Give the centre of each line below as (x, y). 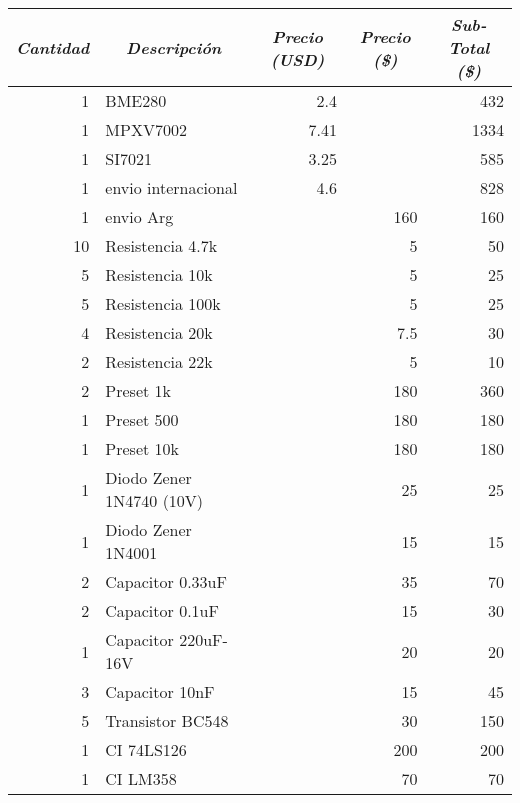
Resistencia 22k (159, 361)
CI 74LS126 (146, 749)
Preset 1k (138, 390)
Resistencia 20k (159, 332)
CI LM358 (141, 778)
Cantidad (53, 47)
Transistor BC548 (167, 720)
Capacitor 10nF (160, 691)
